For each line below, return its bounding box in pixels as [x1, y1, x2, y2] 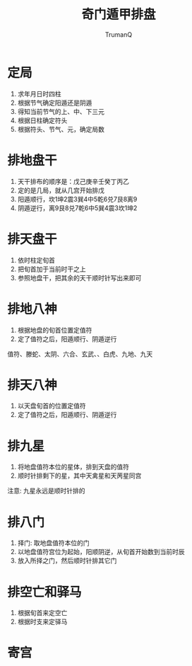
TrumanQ [104, 30, 133, 39]
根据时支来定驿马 [17, 617, 68, 626]
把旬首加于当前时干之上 [17, 265, 86, 273]
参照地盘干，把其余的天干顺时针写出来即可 [17, 273, 142, 282]
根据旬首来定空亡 [17, 609, 68, 617]
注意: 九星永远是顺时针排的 [7, 486, 85, 495]
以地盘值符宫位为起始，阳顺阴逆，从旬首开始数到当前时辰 [17, 548, 185, 556]
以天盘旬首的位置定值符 [17, 401, 86, 410]
